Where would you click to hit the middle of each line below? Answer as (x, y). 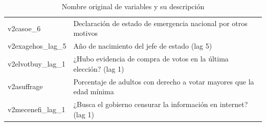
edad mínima (94, 91)
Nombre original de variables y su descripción (133, 6)
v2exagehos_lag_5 (37, 46)
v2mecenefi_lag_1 (37, 109)
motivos (85, 33)
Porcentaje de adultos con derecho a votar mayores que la (164, 81)
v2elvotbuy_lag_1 (37, 63)
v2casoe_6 (24, 28)
